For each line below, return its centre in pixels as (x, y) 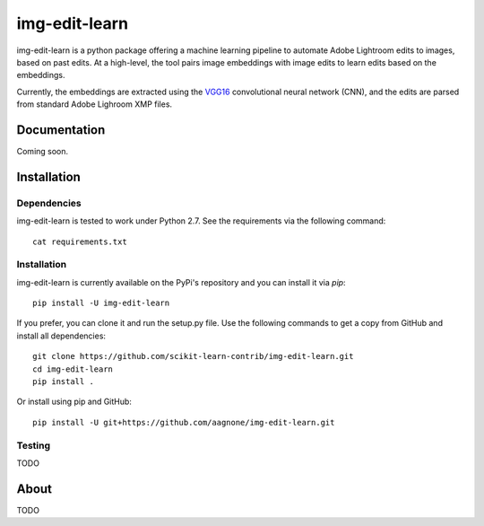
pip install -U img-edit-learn (101, 303)
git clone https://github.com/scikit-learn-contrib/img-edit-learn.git (193, 356)
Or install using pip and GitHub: (74, 402)
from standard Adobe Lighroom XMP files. (95, 104)
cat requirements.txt (80, 241)
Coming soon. (43, 152)
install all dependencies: (61, 336)
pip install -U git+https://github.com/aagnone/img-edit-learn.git (184, 422)
